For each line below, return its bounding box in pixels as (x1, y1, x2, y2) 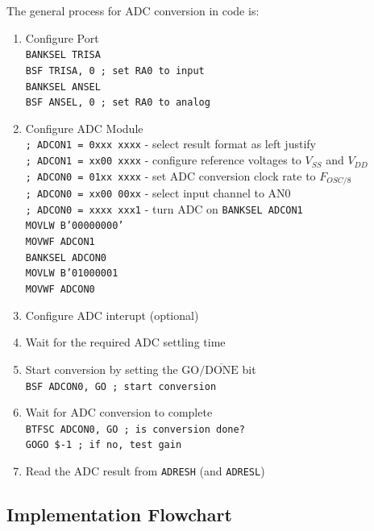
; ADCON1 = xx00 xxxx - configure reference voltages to (25, 151, 301, 168)
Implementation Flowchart (6, 502, 232, 527)
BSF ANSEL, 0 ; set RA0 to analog (25, 97, 210, 109)
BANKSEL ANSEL (25, 81, 101, 93)
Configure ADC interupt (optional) (25, 306, 199, 323)
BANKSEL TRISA (25, 49, 101, 61)
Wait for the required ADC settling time (25, 334, 226, 351)
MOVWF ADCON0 (25, 284, 95, 296)
